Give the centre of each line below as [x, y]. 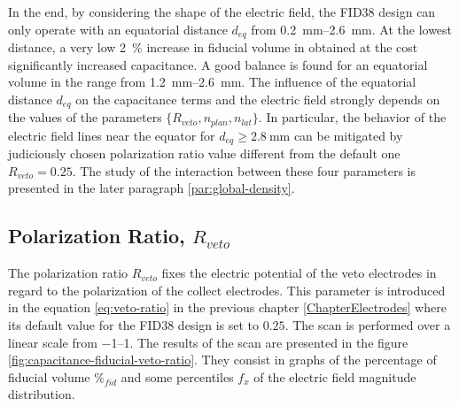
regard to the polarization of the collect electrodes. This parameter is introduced [227, 290]
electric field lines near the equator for [112, 135]
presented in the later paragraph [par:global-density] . [152, 188]
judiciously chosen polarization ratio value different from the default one [204, 153]
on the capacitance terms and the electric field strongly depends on [258, 99]
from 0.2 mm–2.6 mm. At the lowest [352, 29]
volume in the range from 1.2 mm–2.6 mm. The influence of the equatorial [212, 82]
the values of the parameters [85, 117]
